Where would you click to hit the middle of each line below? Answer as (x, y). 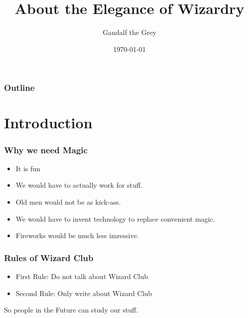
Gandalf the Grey (129, 32)
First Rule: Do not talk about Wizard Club (82, 276)
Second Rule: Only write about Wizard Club (84, 293)
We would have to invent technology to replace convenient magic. (115, 218)
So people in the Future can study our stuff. (71, 310)
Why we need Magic (46, 150)
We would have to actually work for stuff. (79, 185)
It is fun (28, 168)
